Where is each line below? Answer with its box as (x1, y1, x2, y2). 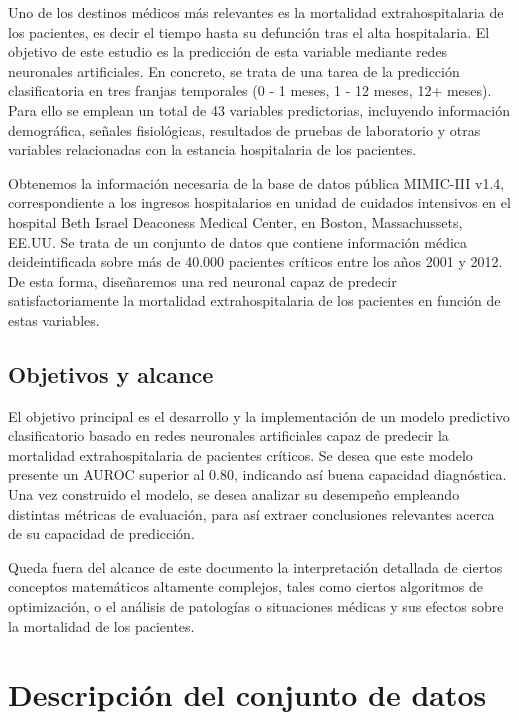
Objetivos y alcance (8, 358, 214, 389)
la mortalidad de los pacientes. (8, 615, 195, 636)
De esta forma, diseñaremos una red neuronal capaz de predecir (8, 270, 397, 291)
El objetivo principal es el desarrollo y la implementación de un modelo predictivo (8, 405, 510, 426)
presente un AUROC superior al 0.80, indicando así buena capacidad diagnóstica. (8, 464, 507, 485)
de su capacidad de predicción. (8, 523, 195, 544)
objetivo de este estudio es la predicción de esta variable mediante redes (8, 41, 448, 62)
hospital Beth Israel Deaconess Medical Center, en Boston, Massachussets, (8, 211, 463, 232)
